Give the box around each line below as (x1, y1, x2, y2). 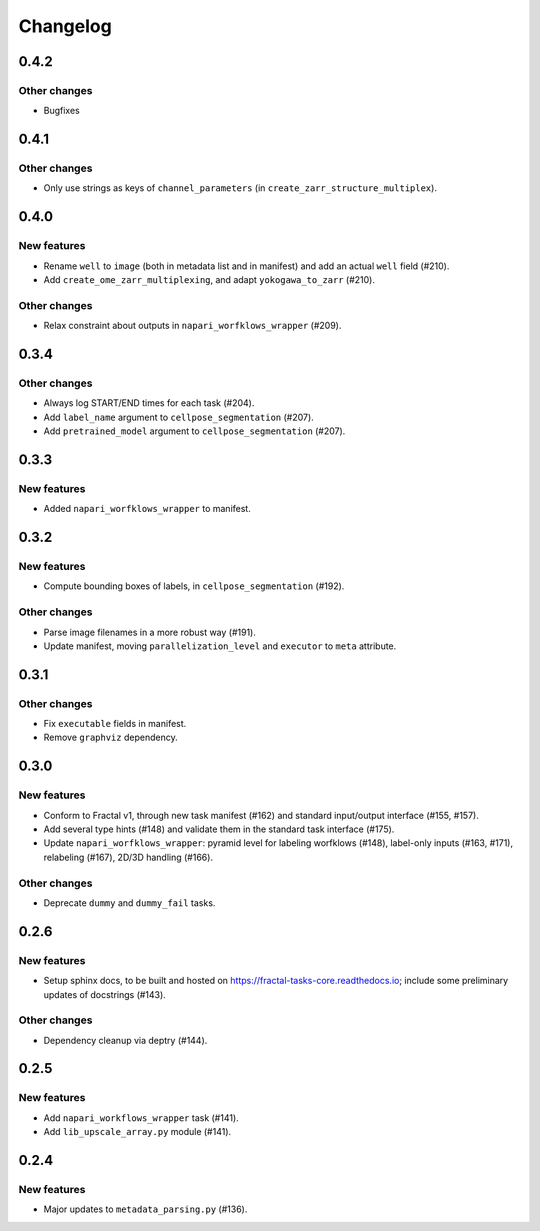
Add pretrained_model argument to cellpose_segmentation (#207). (43, 425, 346, 437)
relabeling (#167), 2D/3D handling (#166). (43, 851, 214, 863)
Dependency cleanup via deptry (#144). (43, 1034, 208, 1046)
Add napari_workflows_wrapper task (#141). (43, 1111, 239, 1124)
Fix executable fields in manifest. (43, 718, 187, 730)
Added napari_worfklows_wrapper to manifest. (43, 503, 252, 515)
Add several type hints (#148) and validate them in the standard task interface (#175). (43, 823, 395, 835)
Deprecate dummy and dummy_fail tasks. (43, 896, 216, 909)
